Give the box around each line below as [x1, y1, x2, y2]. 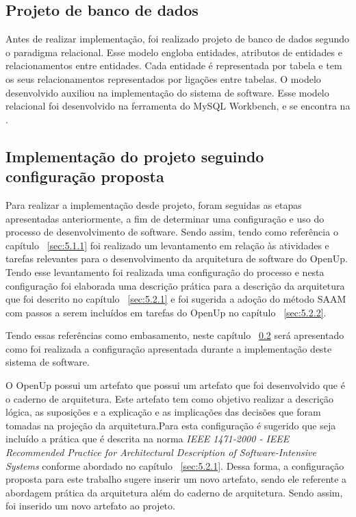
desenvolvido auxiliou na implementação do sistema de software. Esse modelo [5, 85, 329, 99]
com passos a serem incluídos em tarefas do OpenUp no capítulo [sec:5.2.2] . [5, 305, 327, 319]
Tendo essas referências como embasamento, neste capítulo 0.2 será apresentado [5, 328, 344, 342]
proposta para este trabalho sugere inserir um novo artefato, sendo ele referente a [5, 472, 347, 486]
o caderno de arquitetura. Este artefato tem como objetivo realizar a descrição [5, 391, 333, 405]
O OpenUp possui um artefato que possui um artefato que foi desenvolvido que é [5, 378, 345, 392]
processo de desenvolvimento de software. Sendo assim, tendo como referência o [5, 225, 338, 239]
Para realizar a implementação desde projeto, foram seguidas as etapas [5, 197, 302, 212]
